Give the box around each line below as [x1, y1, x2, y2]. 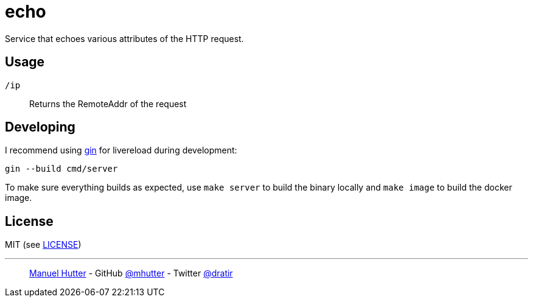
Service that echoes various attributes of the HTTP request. [5, 33, 244, 44]
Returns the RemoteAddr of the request [29, 98, 187, 109]
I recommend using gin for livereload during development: [5, 145, 237, 156]
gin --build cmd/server [5, 164, 118, 174]
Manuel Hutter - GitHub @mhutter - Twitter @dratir [29, 268, 233, 279]
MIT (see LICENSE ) [5, 239, 82, 250]
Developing [5, 119, 75, 135]
